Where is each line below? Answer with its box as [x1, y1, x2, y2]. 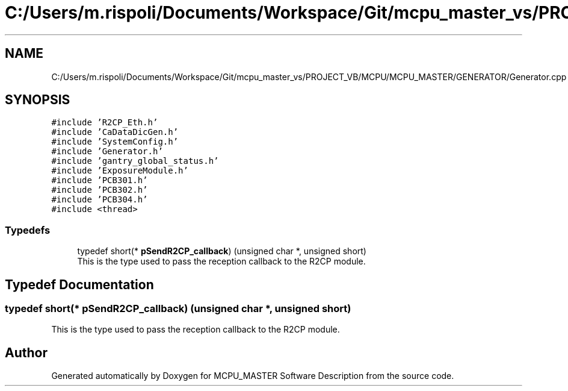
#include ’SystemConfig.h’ [51, 137, 179, 147]
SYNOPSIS [5, 92, 70, 108]
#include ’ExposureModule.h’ [51, 166, 188, 176]
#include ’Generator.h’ [51, 146, 163, 157]
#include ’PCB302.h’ [51, 185, 148, 195]
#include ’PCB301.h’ [51, 175, 148, 186]
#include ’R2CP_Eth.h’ [51, 117, 158, 128]
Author [5, 345, 48, 360]
